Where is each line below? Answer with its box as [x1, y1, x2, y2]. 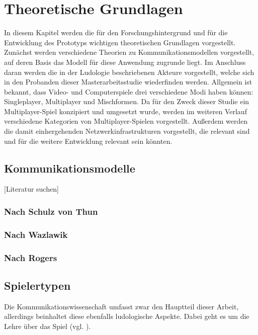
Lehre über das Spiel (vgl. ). [4, 320, 91, 331]
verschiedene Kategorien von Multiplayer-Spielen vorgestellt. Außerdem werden [4, 116, 248, 126]
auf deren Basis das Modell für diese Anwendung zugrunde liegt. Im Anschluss [4, 56, 246, 67]
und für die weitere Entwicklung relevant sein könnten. [4, 135, 173, 146]
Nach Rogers [4, 251, 57, 264]
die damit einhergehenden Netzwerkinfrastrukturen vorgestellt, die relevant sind [4, 126, 250, 136]
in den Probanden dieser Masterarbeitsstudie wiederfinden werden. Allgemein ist [4, 76, 252, 87]
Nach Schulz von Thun [4, 205, 98, 217]
